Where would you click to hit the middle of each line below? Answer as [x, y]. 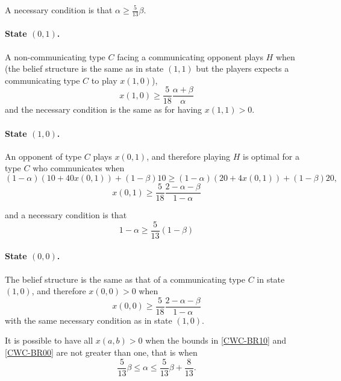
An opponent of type [43, 156]
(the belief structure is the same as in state [84, 68]
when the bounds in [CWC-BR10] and [216, 340]
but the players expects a [242, 68]
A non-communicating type [55, 56]
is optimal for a [271, 156]
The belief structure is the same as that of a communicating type [125, 279]
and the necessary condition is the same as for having [104, 109]
